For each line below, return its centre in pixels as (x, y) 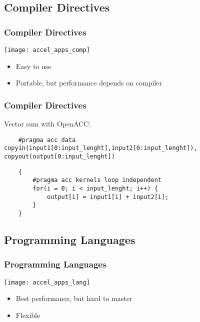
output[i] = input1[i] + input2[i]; (108, 197)
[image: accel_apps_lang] (47, 282)
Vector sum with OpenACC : (47, 124)
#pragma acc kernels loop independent (97, 180)
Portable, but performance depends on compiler (89, 83)
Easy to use (33, 66)
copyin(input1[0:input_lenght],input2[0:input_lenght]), (101, 148)
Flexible (28, 315)
